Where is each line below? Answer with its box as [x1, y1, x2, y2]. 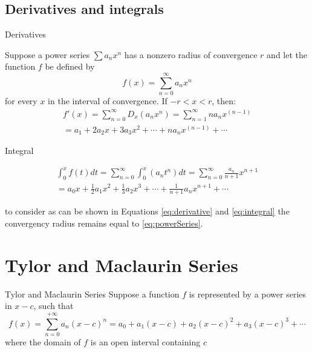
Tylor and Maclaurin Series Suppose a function [5, 287, 180, 300]
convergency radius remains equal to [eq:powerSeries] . [5, 216, 203, 229]
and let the [267, 48, 307, 61]
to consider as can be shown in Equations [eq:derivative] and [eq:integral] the [5, 205, 290, 218]
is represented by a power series [189, 287, 307, 300]
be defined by [45, 60, 95, 73]
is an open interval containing [90, 335, 201, 348]
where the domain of [5, 335, 81, 348]
